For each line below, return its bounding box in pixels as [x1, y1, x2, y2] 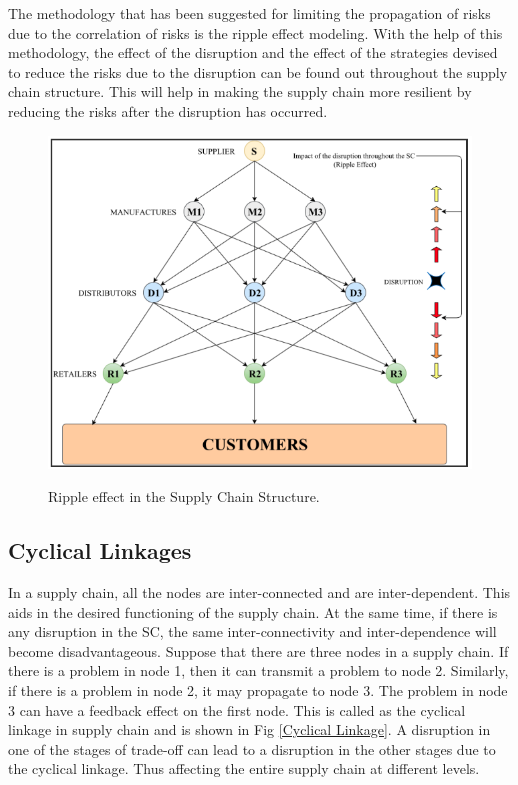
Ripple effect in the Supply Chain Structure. [48, 486, 320, 507]
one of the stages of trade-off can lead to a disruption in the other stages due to [8, 738, 496, 759]
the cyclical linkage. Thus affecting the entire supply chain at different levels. [8, 758, 480, 779]
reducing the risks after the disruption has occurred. [8, 100, 328, 121]
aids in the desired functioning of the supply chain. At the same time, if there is [8, 601, 498, 622]
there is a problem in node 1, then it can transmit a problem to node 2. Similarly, [8, 660, 509, 681]
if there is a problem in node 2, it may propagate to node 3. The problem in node [8, 679, 508, 700]
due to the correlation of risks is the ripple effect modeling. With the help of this [8, 22, 503, 43]
